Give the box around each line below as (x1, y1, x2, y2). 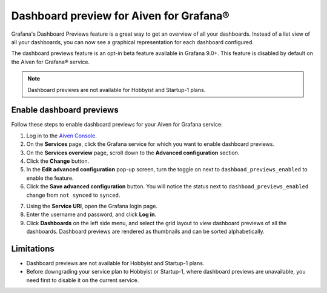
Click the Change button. (26, 157, 90, 165)
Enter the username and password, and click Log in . (26, 211, 157, 218)
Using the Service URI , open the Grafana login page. (26, 202, 157, 209)
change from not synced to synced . (26, 191, 121, 199)
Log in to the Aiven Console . (26, 132, 97, 139)
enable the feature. (26, 174, 74, 182)
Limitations (11, 243, 54, 254)
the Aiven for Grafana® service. (11, 58, 90, 65)
